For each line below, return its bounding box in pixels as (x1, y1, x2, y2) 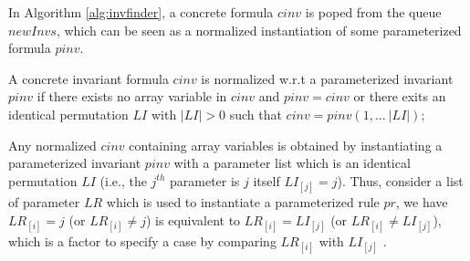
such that (229, 104, 282, 123)
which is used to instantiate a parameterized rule (106, 192, 380, 211)
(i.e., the (99, 171, 147, 190)
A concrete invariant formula (8, 68, 169, 88)
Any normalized (8, 135, 97, 154)
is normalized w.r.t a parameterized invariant (201, 68, 454, 88)
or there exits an (353, 87, 446, 106)
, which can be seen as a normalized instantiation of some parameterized (56, 20, 462, 39)
